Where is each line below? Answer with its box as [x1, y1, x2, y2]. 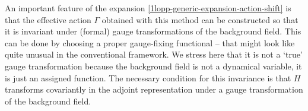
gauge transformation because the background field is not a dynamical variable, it [5, 59, 302, 72]
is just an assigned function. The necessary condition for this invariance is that [5, 71, 291, 84]
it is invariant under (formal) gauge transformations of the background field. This [5, 25, 301, 37]
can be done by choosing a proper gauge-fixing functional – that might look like [5, 36, 295, 49]
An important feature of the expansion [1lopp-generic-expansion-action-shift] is [5, 2, 291, 14]
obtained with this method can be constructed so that [101, 13, 299, 26]
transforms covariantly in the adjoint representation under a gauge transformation [5, 83, 303, 96]
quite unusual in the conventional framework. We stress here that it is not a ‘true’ [5, 48, 303, 61]
